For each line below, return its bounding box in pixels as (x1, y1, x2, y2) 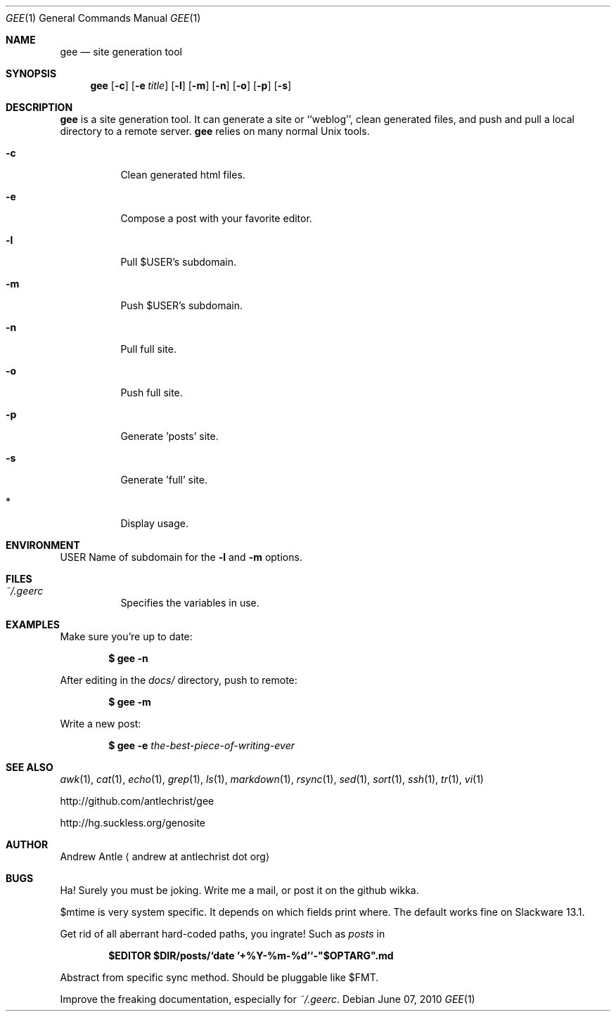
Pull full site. (120, 343, 177, 355)
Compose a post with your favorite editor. (120, 212, 312, 224)
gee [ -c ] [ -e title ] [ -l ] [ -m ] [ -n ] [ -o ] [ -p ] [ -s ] (90, 79, 292, 91)
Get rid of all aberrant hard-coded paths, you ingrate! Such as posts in (60, 928, 385, 940)
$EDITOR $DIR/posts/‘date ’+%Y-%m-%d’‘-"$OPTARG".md (108, 950, 394, 961)
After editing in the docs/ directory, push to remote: (60, 674, 297, 686)
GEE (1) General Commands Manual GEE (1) (6, 12, 201, 24)
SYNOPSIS (6, 67, 57, 79)
